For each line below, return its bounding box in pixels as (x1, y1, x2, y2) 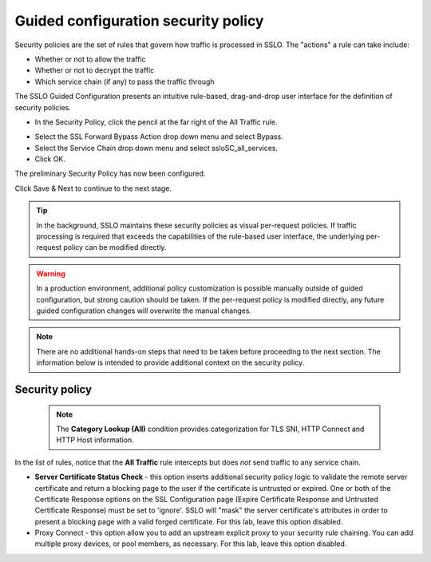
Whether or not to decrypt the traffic (34, 65, 155, 75)
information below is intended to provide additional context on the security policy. (36, 358, 305, 367)
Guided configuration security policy (14, 12, 264, 30)
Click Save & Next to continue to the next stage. (14, 184, 172, 193)
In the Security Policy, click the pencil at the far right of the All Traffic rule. (34, 117, 278, 127)
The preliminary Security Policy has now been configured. (14, 168, 206, 179)
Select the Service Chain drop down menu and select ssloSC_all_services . (34, 143, 279, 152)
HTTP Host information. (56, 435, 135, 445)
